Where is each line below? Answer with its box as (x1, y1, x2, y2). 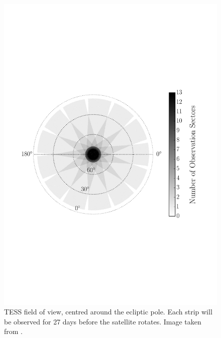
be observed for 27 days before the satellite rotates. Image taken (4, 316, 201, 326)
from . (4, 326, 23, 336)
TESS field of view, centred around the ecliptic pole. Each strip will (4, 306, 212, 317)
